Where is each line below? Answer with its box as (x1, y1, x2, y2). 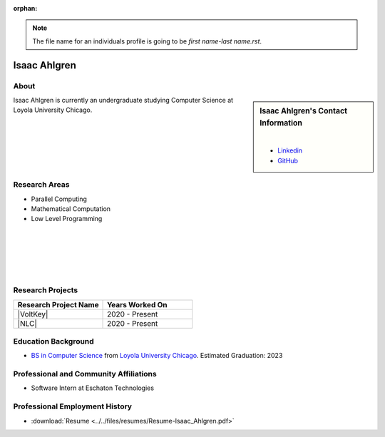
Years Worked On (107, 299, 168, 309)
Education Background (13, 336, 94, 346)
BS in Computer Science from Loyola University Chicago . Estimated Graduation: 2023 (31, 351, 283, 360)
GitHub (277, 156, 299, 165)
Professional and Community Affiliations (13, 369, 157, 379)
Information (260, 118, 303, 128)
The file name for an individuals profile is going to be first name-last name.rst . (32, 36, 262, 46)
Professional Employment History (13, 401, 132, 411)
